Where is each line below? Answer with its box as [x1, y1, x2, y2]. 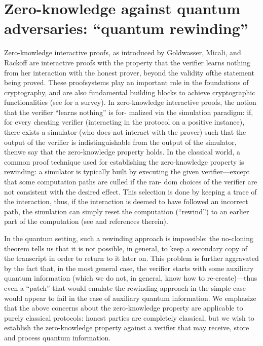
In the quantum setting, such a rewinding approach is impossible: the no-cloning [4, 233, 254, 243]
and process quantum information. [4, 332, 111, 342]
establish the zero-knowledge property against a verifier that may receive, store [4, 322, 249, 333]
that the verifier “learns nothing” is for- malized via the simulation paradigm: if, [4, 106, 253, 117]
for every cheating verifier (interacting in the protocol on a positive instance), [4, 117, 245, 127]
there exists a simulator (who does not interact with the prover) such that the [4, 127, 246, 137]
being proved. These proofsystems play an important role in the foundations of [4, 77, 249, 88]
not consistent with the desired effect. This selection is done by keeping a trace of [4, 186, 257, 197]
